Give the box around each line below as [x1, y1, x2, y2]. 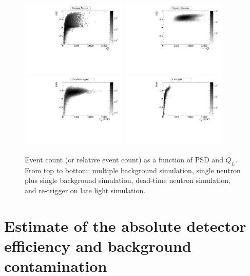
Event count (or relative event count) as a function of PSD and [25, 154, 223, 164]
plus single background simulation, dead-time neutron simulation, [25, 175, 230, 186]
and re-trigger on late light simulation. [25, 185, 146, 195]
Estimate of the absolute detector [4, 215, 246, 236]
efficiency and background [4, 235, 191, 256]
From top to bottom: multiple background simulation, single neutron [25, 164, 241, 175]
